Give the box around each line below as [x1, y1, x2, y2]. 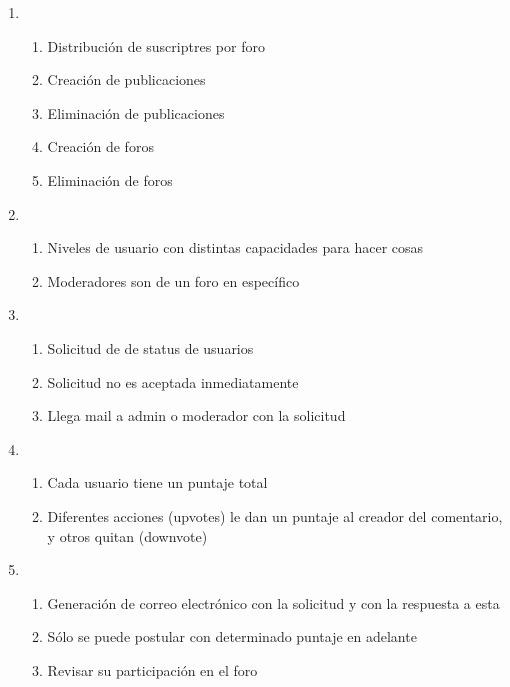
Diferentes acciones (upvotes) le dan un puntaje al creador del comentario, [47, 505, 503, 526]
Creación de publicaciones [47, 69, 206, 90]
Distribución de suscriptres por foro [47, 35, 265, 56]
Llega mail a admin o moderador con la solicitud [47, 405, 346, 426]
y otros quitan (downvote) [47, 525, 208, 546]
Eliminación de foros [47, 169, 173, 190]
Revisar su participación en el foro [47, 659, 258, 680]
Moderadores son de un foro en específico [47, 270, 300, 291]
